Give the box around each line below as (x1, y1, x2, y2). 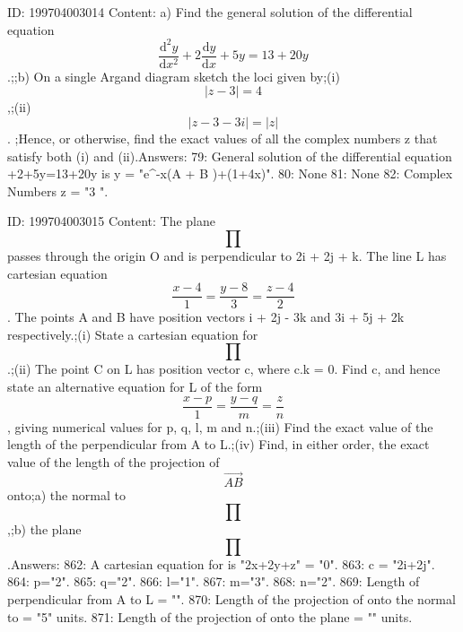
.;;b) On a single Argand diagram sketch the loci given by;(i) (7, 66, 340, 85)
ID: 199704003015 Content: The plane (7, 212, 215, 230)
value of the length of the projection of (7, 452, 220, 471)
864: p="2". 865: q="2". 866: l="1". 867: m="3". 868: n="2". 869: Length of (7, 572, 420, 591)
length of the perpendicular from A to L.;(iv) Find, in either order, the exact (7, 435, 430, 454)
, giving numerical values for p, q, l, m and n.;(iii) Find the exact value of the (7, 417, 433, 436)
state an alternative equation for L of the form (7, 377, 263, 395)
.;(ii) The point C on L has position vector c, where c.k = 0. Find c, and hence (7, 359, 441, 378)
